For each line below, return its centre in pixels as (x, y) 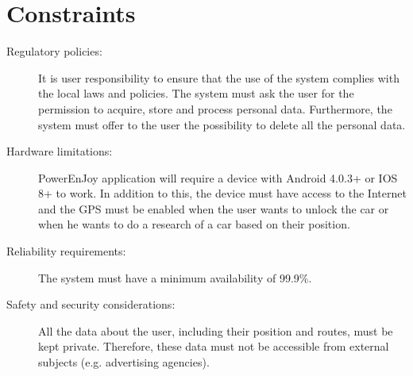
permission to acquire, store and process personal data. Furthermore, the (215, 108)
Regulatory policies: (54, 51)
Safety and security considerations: (91, 304)
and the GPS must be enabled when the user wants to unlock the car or (214, 208)
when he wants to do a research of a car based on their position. (194, 224)
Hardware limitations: (60, 151)
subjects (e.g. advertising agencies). (124, 362)
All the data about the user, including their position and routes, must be (216, 330)
